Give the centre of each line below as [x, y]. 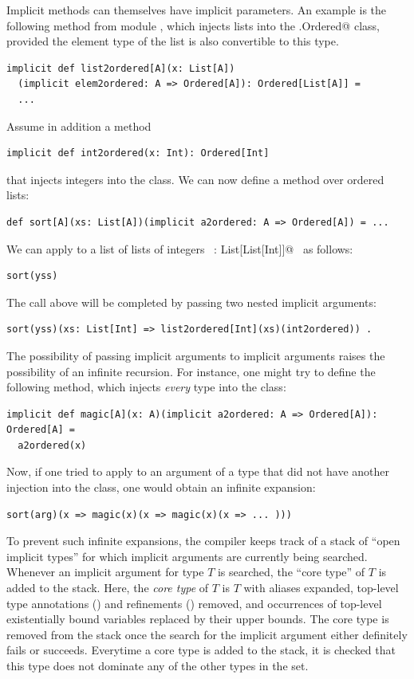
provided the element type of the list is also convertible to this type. [173, 41]
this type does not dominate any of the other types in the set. [158, 665]
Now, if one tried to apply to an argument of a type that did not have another [198, 471]
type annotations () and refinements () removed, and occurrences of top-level [194, 603]
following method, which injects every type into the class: [146, 387]
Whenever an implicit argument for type [105, 572]
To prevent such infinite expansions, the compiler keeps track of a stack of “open [203, 541]
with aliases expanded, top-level [321, 588]
